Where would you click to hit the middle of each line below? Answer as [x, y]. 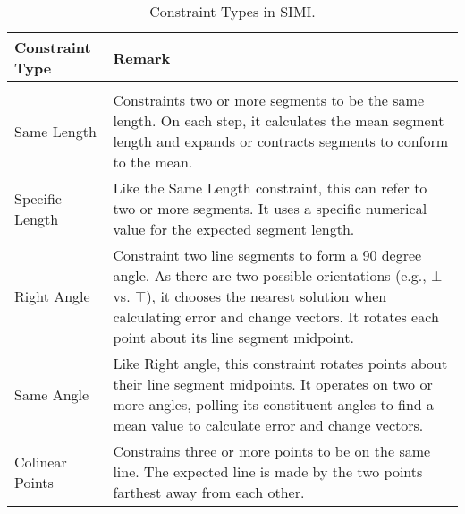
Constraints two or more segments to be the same [269, 100]
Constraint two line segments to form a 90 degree [267, 255]
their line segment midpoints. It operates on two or [273, 384]
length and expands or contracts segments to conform [281, 141]
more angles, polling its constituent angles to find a [274, 404]
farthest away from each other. [209, 492]
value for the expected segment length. [234, 229]
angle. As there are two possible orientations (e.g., [270, 275]
